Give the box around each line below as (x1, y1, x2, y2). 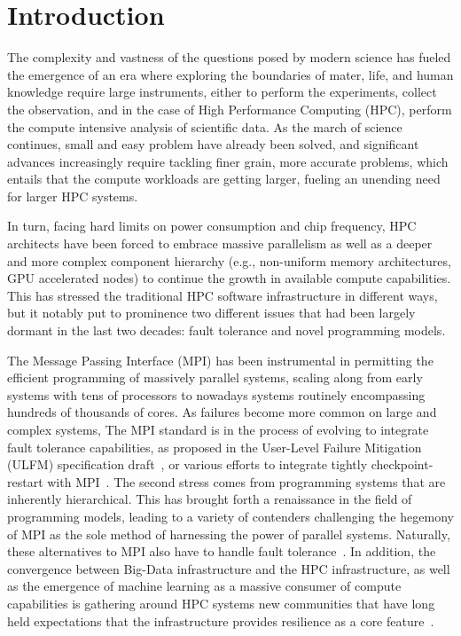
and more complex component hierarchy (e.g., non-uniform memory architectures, (7, 251, 451, 270)
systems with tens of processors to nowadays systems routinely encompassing (7, 385, 426, 404)
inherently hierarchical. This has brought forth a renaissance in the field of (7, 490, 412, 508)
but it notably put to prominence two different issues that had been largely (7, 303, 416, 322)
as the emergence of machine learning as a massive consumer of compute (7, 577, 402, 595)
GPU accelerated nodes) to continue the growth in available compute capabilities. (7, 269, 451, 287)
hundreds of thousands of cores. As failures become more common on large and (7, 403, 437, 421)
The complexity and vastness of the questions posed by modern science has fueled (7, 48, 451, 67)
